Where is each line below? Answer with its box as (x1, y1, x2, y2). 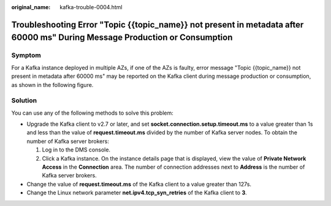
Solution (11, 96, 37, 105)
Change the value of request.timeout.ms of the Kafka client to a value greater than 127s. (26, 180, 251, 188)
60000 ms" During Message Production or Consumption (11, 32, 233, 43)
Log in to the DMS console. (42, 146, 110, 153)
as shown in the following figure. (11, 81, 94, 88)
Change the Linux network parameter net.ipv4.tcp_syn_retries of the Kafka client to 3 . (26, 189, 248, 196)
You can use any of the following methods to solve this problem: (11, 109, 174, 116)
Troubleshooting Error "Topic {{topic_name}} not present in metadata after (11, 19, 304, 30)
